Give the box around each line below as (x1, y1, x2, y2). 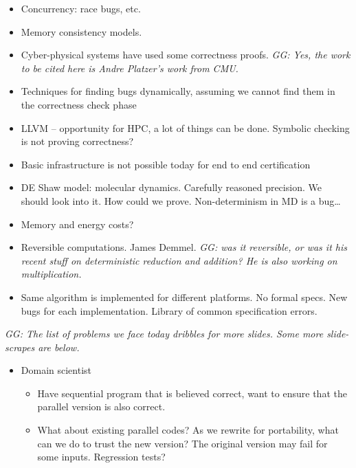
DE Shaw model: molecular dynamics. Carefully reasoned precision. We (21, 180, 322, 194)
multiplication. (21, 267, 82, 281)
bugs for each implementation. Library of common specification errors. (21, 303, 318, 317)
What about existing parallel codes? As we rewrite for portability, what (37, 423, 339, 437)
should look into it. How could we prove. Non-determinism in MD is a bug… (21, 193, 341, 208)
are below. (38, 339, 80, 354)
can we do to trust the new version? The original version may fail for (37, 436, 328, 450)
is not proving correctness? (21, 134, 134, 148)
